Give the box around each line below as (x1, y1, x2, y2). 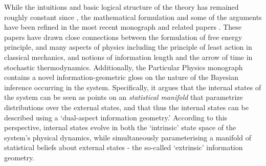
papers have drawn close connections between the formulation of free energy (4, 31, 242, 42)
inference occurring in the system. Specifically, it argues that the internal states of (4, 81, 261, 92)
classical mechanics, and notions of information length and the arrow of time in (4, 51, 253, 62)
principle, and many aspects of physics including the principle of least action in (4, 42, 252, 52)
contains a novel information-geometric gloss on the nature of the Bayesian (4, 72, 238, 82)
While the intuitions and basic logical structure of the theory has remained (4, 2, 239, 12)
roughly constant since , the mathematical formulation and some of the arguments (4, 11, 262, 22)
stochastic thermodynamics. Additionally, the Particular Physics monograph (4, 61, 243, 72)
